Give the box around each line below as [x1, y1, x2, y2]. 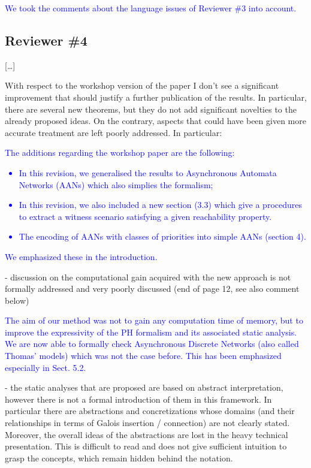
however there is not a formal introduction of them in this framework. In [5, 392, 272, 405]
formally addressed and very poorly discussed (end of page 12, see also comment [5, 282, 300, 295]
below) [5, 294, 29, 306]
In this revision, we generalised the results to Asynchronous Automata [19, 166, 277, 179]
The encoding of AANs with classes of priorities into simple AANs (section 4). [19, 230, 306, 243]
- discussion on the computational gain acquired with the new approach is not [5, 270, 291, 283]
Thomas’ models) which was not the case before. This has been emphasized [5, 349, 282, 362]
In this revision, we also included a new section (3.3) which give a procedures [19, 198, 302, 211]
